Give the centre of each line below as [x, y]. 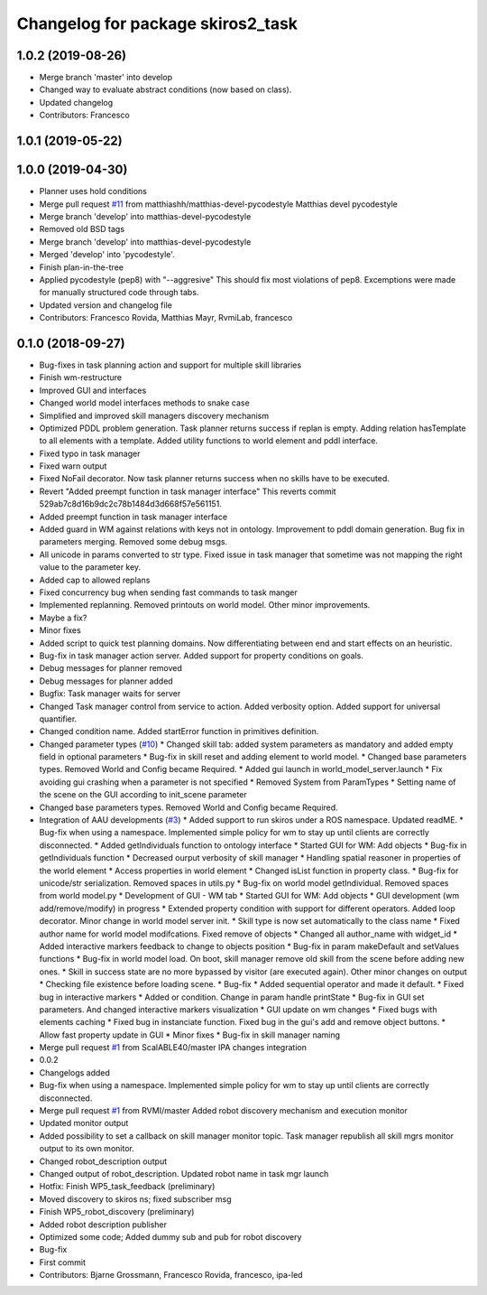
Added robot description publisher [103, 1225]
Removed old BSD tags [82, 229]
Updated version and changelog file [106, 305]
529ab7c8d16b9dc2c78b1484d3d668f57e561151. [131, 504]
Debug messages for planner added [106, 681]
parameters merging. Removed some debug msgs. [133, 542]
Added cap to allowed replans [95, 580]
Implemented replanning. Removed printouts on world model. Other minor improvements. [205, 605]
